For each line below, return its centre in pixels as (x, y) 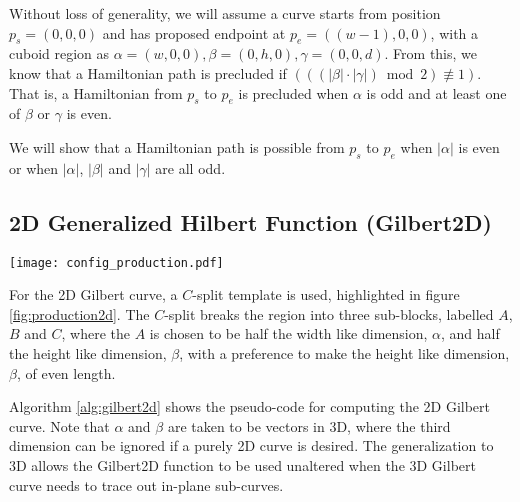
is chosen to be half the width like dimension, (288, 333)
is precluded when (293, 92)
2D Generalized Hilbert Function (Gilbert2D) (250, 221)
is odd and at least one (436, 92)
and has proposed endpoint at (194, 32)
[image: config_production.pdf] (116, 262)
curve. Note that (59, 425)
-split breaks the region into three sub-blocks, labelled (329, 313)
